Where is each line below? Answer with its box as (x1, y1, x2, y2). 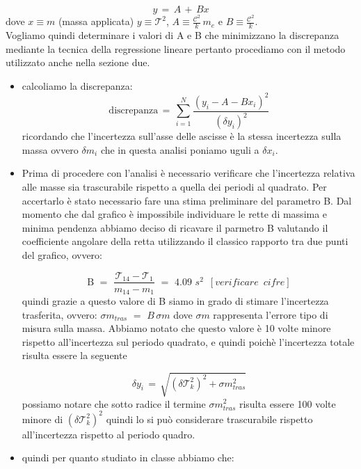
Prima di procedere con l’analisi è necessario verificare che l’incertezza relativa (22, 166, 355, 180)
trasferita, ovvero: (22, 307, 97, 321)
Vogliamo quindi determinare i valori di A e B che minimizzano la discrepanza (6, 27, 339, 42)
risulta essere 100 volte (239, 396, 336, 411)
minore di (22, 411, 63, 426)
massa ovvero (22, 142, 79, 157)
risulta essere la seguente (22, 348, 127, 363)
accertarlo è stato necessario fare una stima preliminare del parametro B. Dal (22, 193, 352, 207)
